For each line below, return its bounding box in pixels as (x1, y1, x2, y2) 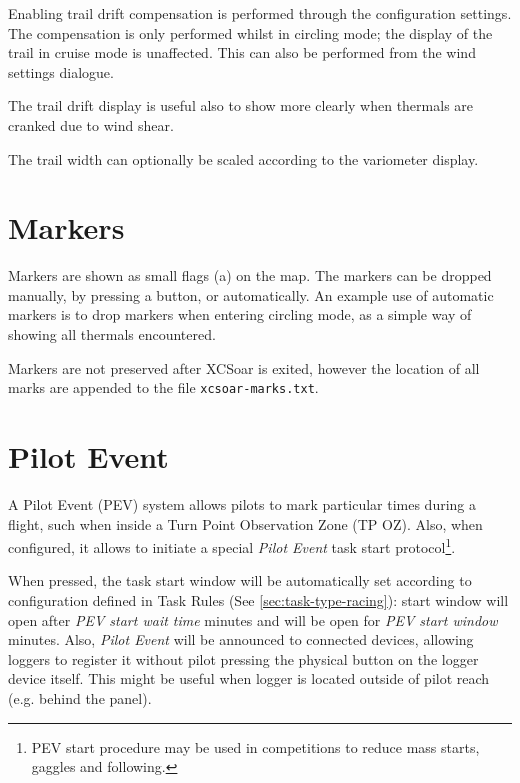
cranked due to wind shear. (8, 114, 174, 135)
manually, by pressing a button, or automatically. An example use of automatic (8, 284, 494, 305)
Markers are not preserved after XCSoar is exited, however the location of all (8, 357, 480, 378)
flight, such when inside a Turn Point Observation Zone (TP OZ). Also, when (8, 513, 483, 534)
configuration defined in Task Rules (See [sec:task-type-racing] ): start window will (8, 590, 509, 611)
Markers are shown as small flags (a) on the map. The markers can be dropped (8, 265, 492, 286)
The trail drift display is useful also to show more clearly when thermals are (8, 95, 474, 116)
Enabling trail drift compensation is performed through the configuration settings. (8, 3, 512, 23)
